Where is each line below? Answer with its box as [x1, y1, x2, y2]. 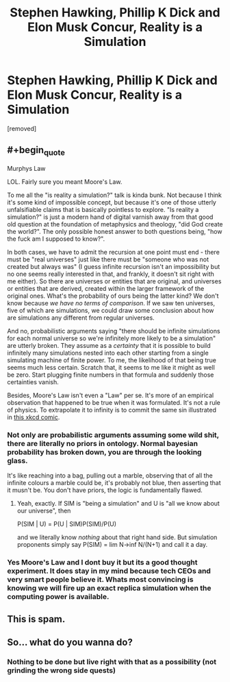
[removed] [7, 124, 37, 132]
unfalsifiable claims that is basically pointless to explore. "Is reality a [7, 205, 199, 213]
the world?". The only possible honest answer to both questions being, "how [7, 227, 222, 235]
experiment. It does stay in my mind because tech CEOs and [7, 566, 211, 576]
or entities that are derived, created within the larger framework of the [7, 284, 205, 292]
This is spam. [7, 613, 66, 625]
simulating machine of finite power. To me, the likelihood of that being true [7, 355, 217, 364]
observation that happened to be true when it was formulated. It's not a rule [7, 398, 220, 406]
